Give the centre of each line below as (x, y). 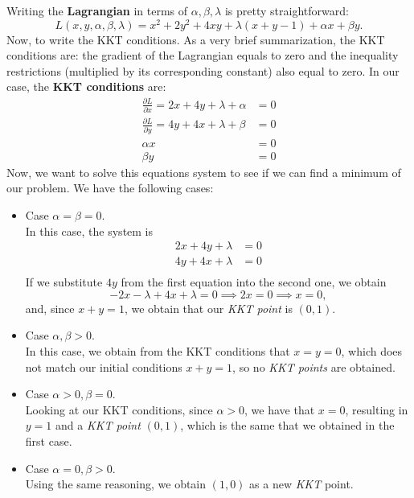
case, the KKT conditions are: (86, 86)
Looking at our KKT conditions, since (119, 409)
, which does (372, 351)
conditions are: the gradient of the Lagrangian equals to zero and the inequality (203, 55)
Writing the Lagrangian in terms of (97, 10)
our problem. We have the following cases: (110, 188)
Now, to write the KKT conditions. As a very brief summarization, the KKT (196, 39)
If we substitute (64, 282)
